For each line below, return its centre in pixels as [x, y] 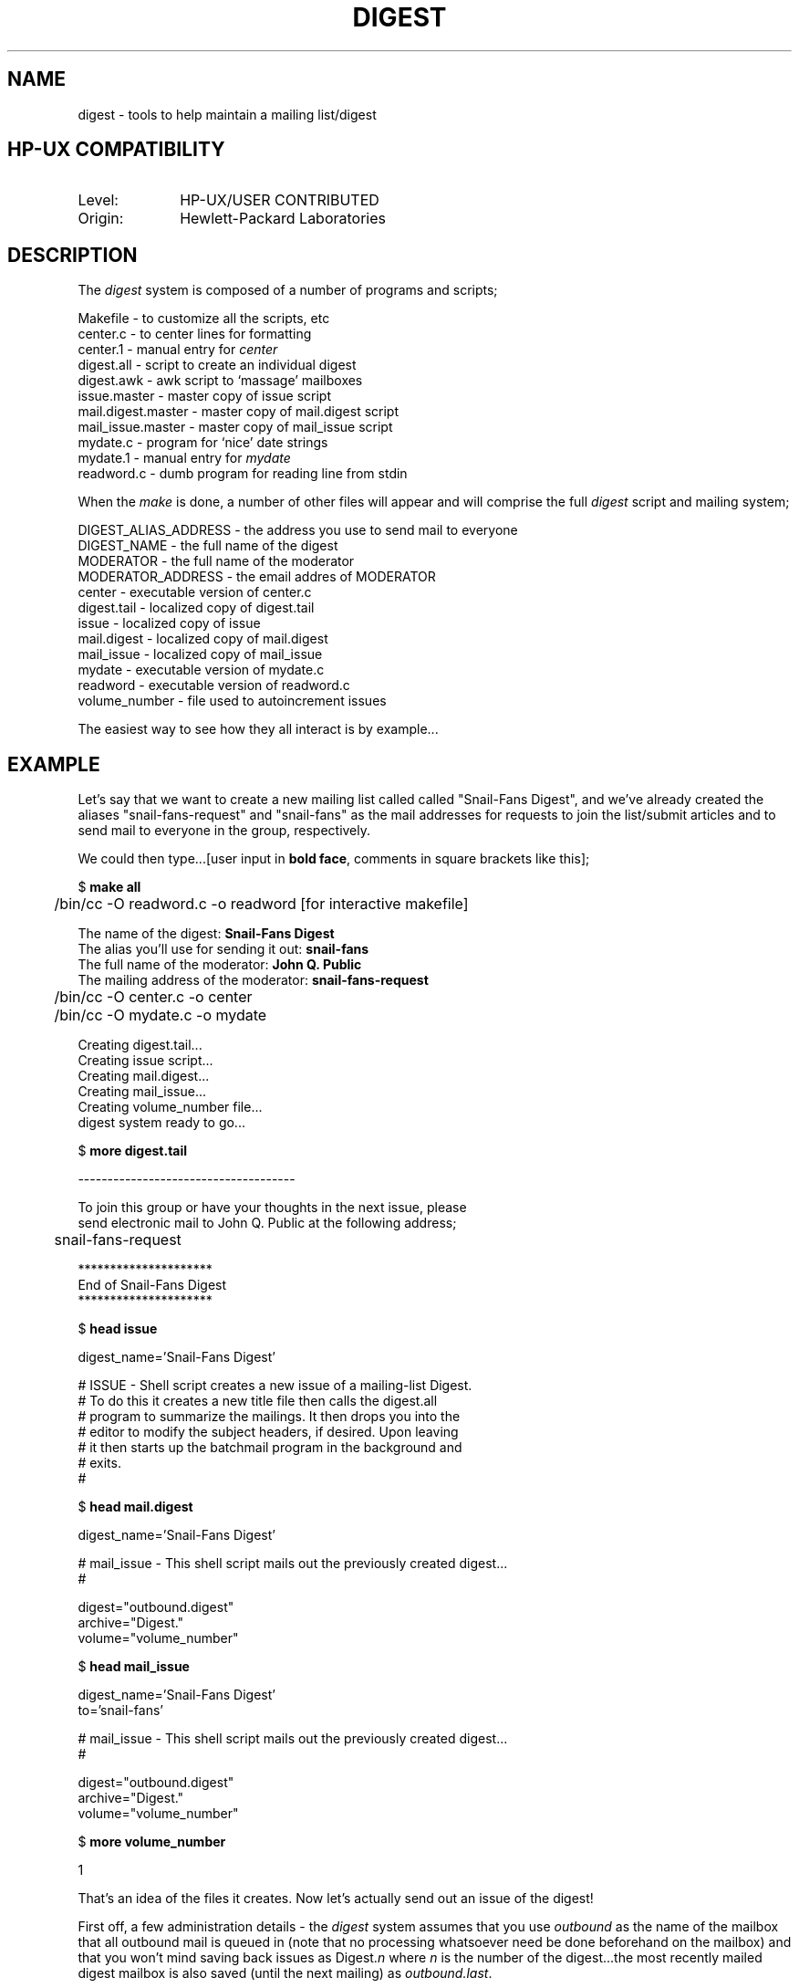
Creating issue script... [145, 1061]
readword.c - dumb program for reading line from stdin [243, 474]
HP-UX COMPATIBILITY [116, 150]
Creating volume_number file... [170, 1107]
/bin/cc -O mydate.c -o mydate [161, 1015]
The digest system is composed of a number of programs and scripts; [288, 290]
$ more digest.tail [133, 1151]
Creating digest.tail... [140, 1045]
